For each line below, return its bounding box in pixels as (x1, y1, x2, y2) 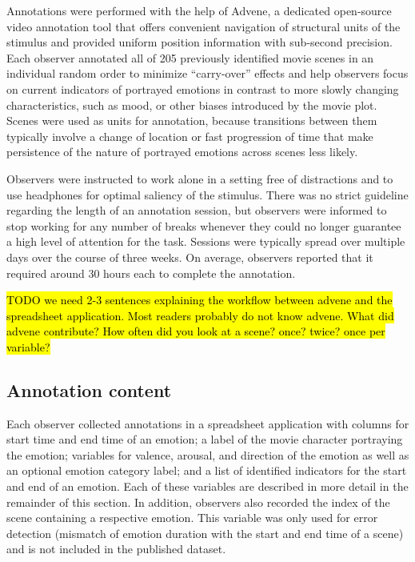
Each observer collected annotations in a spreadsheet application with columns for (6, 415, 409, 432)
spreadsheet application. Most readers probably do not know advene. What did (6, 307, 394, 323)
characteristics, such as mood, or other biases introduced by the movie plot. (6, 96, 377, 113)
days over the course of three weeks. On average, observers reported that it (6, 248, 373, 265)
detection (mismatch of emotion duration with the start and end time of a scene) (6, 524, 404, 541)
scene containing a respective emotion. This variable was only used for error (6, 509, 378, 526)
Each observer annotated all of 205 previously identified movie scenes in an (6, 49, 374, 66)
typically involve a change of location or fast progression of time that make (6, 127, 373, 144)
